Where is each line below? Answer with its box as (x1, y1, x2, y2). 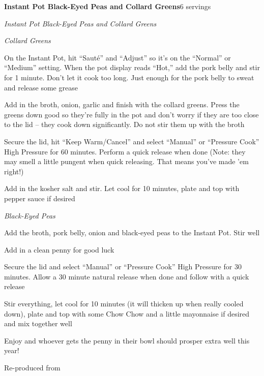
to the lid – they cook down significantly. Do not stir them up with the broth (4, 119, 245, 130)
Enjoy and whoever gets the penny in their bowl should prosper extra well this (4, 335, 250, 346)
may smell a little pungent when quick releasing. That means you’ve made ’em (4, 156, 249, 167)
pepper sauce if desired (4, 193, 75, 203)
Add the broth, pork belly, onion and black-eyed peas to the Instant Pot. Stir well (4, 227, 260, 238)
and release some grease (4, 82, 78, 92)
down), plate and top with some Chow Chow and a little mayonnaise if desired (4, 308, 250, 319)
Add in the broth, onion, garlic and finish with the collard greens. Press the (4, 99, 240, 110)
